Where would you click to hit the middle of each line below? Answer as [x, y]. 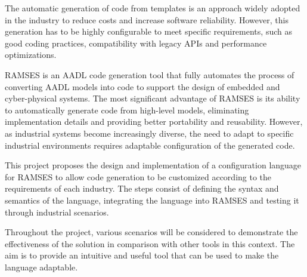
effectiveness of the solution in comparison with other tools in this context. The [150, 243]
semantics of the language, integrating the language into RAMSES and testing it [152, 200]
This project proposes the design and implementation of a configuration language [153, 165]
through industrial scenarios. [57, 212]
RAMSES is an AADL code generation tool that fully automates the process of [150, 74]
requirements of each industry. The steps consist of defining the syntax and [142, 188]
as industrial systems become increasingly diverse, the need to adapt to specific [149, 133]
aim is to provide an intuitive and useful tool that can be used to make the [142, 255]
